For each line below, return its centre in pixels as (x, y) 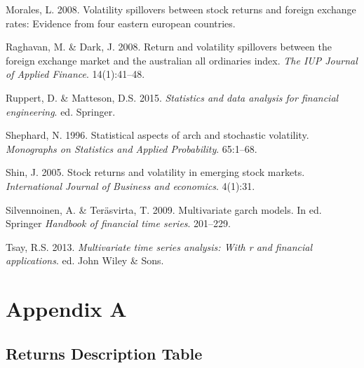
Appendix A (66, 309)
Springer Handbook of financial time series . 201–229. (119, 223)
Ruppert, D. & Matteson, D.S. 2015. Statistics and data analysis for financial (172, 97)
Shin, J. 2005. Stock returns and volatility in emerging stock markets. (155, 172)
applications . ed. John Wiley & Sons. (85, 260)
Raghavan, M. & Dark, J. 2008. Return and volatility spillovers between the (169, 47)
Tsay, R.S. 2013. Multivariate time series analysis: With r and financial (159, 246)
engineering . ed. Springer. (61, 111)
